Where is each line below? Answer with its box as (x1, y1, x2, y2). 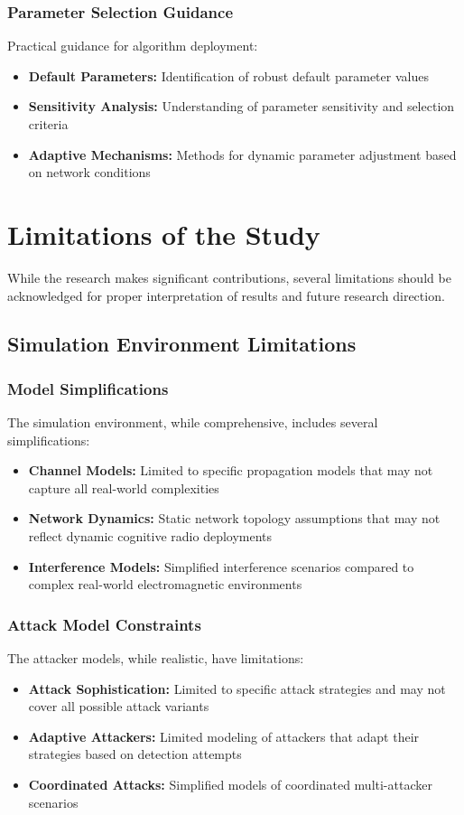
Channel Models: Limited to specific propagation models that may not (28, 461, 433, 480)
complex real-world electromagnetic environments (28, 575, 302, 594)
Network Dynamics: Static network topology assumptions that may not (28, 509, 441, 528)
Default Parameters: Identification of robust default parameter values (28, 66, 429, 85)
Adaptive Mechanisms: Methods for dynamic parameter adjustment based (28, 145, 457, 164)
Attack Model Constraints (7, 613, 201, 635)
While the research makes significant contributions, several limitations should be (7, 267, 451, 286)
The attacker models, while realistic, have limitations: (7, 649, 304, 668)
